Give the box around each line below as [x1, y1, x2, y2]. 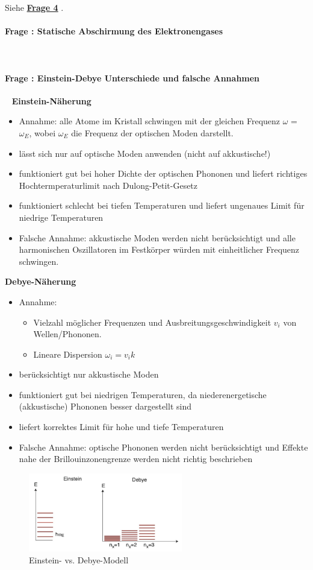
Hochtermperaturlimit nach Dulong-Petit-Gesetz [19, 179, 198, 191]
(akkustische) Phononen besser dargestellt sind [19, 400, 191, 413]
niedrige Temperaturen [19, 211, 104, 223]
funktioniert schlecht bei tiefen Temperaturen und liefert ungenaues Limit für [19, 199, 305, 212]
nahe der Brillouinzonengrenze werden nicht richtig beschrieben [19, 452, 253, 465]
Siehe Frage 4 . [5, 1, 64, 13]
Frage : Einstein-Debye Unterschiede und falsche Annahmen [5, 71, 260, 84]
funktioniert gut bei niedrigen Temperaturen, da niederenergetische [19, 388, 267, 401]
